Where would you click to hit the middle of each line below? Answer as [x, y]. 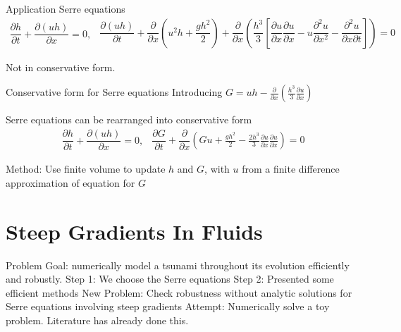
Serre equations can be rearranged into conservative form [129, 119]
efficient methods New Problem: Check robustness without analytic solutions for [179, 292]
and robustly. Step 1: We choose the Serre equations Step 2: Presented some [170, 279]
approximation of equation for [70, 182]
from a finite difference [291, 169]
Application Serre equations [66, 8]
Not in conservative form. [61, 67]
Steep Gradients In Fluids [134, 231]
